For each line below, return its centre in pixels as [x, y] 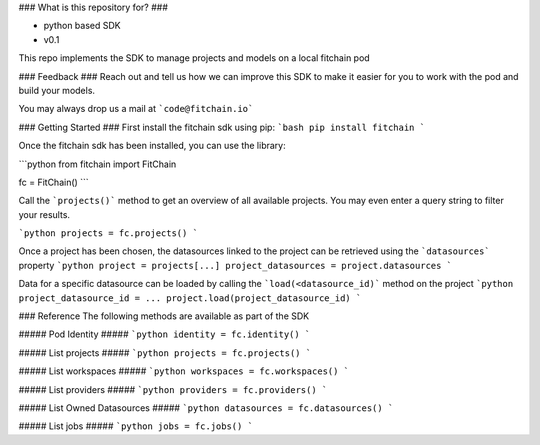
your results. [44, 214]
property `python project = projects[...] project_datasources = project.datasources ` [235, 265]
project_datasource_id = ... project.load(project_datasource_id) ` [190, 298]
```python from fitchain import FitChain [97, 164]
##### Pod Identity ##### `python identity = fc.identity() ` [164, 334]
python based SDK [82, 26]
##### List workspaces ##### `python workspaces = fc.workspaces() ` [184, 371]
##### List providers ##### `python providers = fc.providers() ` [173, 389]
